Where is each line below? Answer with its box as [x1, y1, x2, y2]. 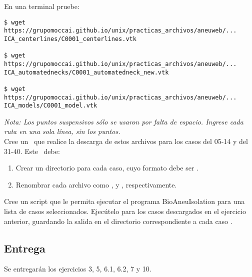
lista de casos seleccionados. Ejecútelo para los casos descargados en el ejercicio [4, 205, 246, 216]
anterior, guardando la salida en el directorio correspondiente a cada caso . [4, 215, 232, 226]
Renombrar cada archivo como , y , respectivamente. [15, 179, 177, 189]
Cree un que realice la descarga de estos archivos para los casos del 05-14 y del [4, 136, 248, 146]
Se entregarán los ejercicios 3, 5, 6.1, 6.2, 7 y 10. [4, 263, 151, 274]
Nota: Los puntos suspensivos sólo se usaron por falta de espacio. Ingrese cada [4, 116, 243, 126]
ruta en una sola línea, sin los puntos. [4, 126, 120, 136]
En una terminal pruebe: [4, 1, 79, 11]
